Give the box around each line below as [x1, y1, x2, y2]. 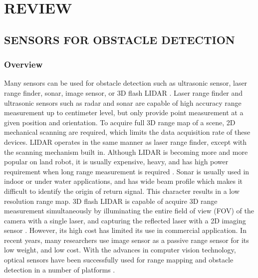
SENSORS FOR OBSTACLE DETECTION [4, 32, 235, 47]
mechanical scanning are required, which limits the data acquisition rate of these [4, 127, 251, 137]
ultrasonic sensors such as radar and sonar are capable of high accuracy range [4, 97, 242, 108]
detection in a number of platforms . [4, 264, 115, 274]
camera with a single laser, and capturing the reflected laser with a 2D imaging [4, 215, 246, 225]
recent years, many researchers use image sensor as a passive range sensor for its [4, 234, 249, 245]
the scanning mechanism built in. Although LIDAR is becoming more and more [4, 146, 248, 157]
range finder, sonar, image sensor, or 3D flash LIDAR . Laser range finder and [4, 87, 243, 98]
